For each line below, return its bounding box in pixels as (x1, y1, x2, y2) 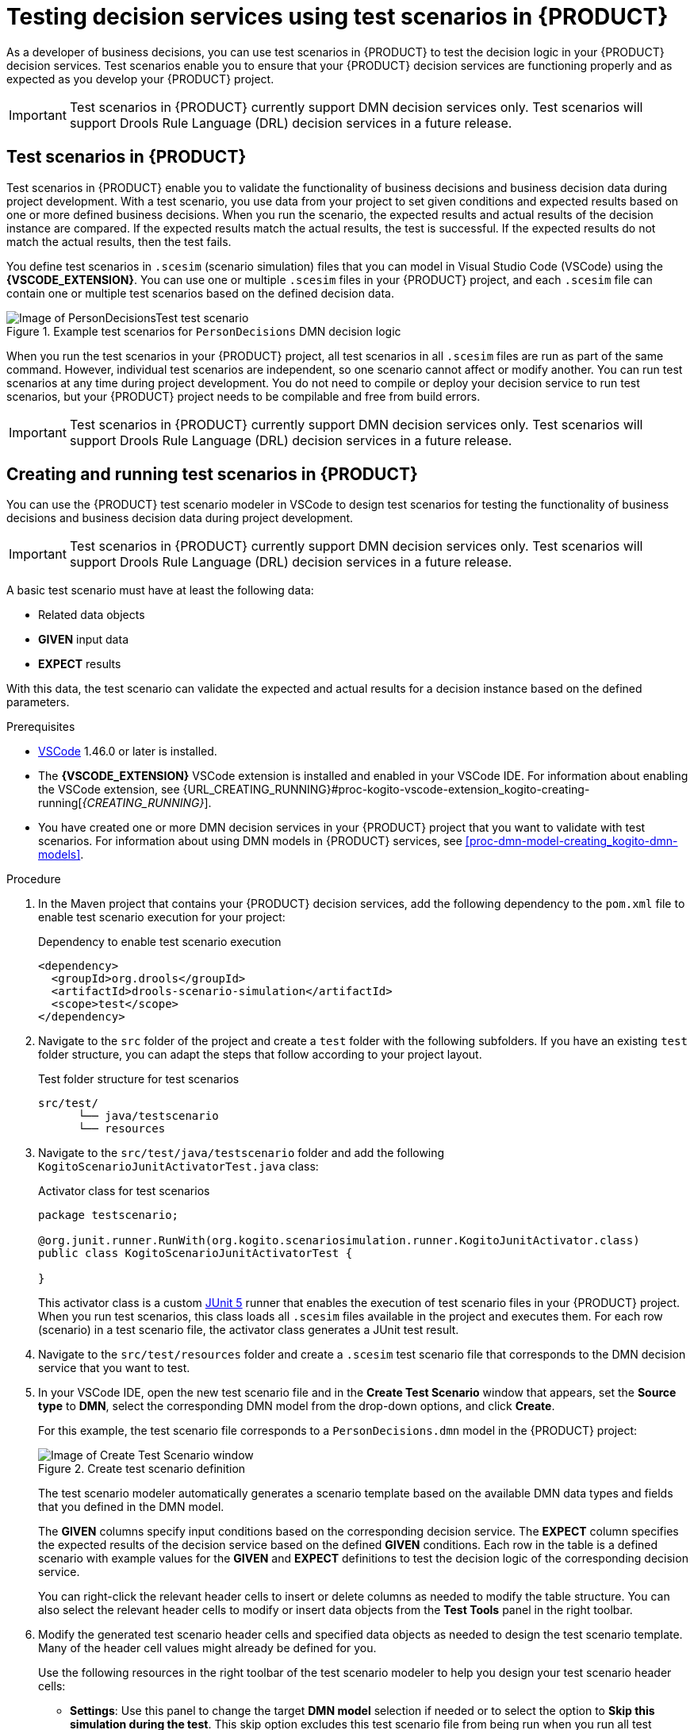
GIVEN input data (38, 632, 128, 647)
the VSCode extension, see (38, 782, 180, 797)
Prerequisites (6, 720, 75, 734)
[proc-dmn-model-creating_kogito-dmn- (465, 834, 678, 848)
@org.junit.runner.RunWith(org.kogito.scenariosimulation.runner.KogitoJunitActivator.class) (38, 1234, 640, 1248)
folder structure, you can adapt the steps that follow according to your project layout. (38, 1048, 482, 1062)
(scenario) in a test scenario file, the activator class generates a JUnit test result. (38, 1323, 459, 1337)
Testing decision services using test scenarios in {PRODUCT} (6, 3, 669, 30)
